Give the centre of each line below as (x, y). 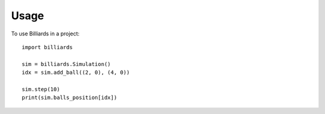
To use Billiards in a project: (45, 34)
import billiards (47, 47)
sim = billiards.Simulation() (67, 64)
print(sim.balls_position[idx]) (70, 98)
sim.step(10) (41, 89)
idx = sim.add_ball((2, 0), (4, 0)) (76, 73)
